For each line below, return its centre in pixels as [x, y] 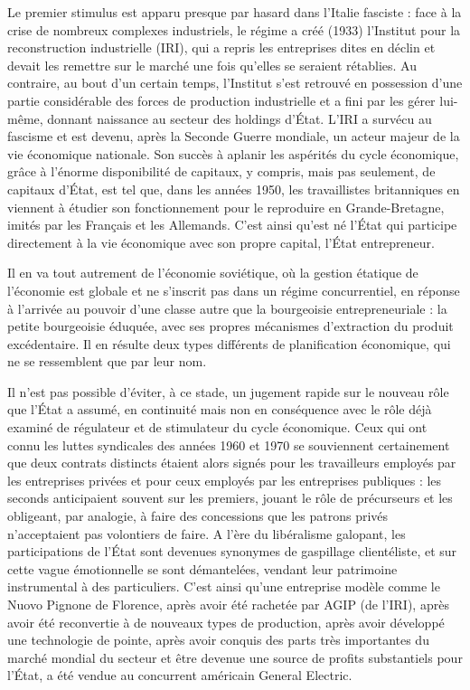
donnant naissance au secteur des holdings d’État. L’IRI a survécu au [240, 118]
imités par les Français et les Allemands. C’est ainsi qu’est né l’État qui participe [232, 225]
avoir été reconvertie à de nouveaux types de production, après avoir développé [226, 622]
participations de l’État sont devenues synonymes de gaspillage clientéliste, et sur [232, 551]
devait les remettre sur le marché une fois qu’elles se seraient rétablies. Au [212, 65]
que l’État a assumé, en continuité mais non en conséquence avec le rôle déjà [220, 409]
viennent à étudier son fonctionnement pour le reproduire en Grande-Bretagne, [226, 207]
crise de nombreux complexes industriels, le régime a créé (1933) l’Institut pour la [234, 29]
